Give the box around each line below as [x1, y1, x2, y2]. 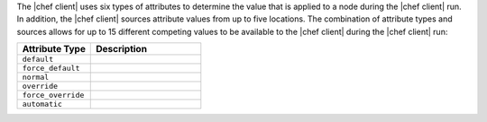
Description [96, 43, 148, 56]
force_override [22, 91, 85, 100]
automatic [22, 100, 63, 109]
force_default [22, 64, 80, 74]
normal [22, 73, 50, 83]
